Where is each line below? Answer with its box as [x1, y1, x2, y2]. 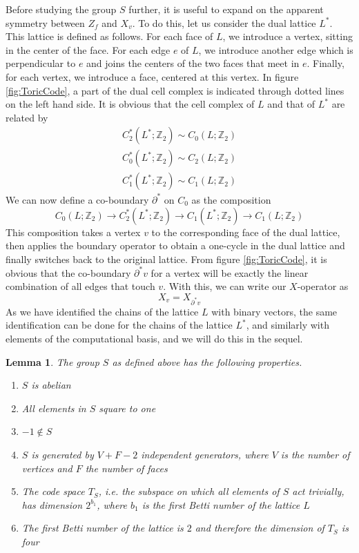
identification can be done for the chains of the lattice [6, 318, 233, 332]
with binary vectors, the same [211, 304, 338, 318]
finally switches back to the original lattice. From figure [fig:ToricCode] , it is [6, 251, 327, 266]
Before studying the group [6, 2, 117, 16]
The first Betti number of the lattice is [21, 521, 184, 535]
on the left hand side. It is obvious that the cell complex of [6, 97, 255, 111]
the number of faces [85, 460, 168, 475]
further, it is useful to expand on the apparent [128, 2, 324, 16]
